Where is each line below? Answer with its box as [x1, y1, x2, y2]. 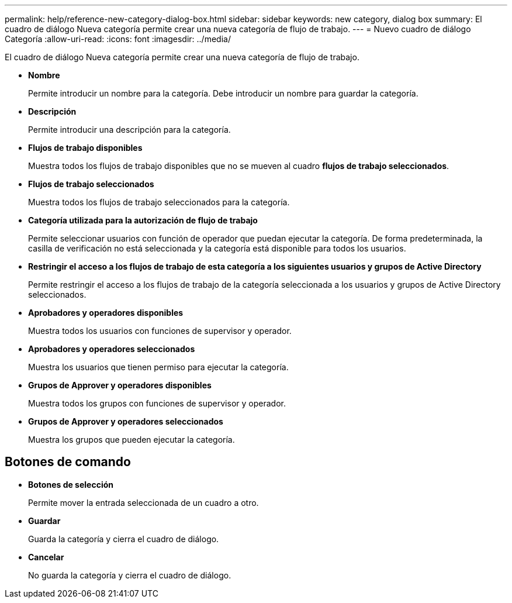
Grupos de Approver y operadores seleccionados [28, 416, 223, 426]
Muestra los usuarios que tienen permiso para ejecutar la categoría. [28, 362, 289, 372]
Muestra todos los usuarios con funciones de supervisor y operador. [28, 326, 292, 336]
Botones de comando [5, 454, 131, 470]
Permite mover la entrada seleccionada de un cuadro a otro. [28, 497, 259, 508]
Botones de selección [28, 479, 114, 490]
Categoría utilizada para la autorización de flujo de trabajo [28, 215, 258, 225]
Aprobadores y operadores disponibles [28, 308, 184, 318]
